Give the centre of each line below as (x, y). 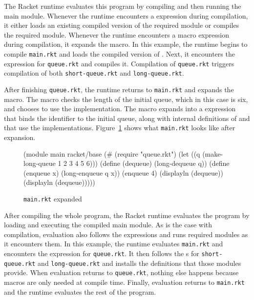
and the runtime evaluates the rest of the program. (80, 291)
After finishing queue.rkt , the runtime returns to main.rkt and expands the (119, 89)
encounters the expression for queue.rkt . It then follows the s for (102, 253)
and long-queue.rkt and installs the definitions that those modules (139, 263)
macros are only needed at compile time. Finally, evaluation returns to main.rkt (124, 282)
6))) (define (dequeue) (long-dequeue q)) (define (158, 163)
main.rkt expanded (53, 199)
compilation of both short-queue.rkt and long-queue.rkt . (94, 73)
